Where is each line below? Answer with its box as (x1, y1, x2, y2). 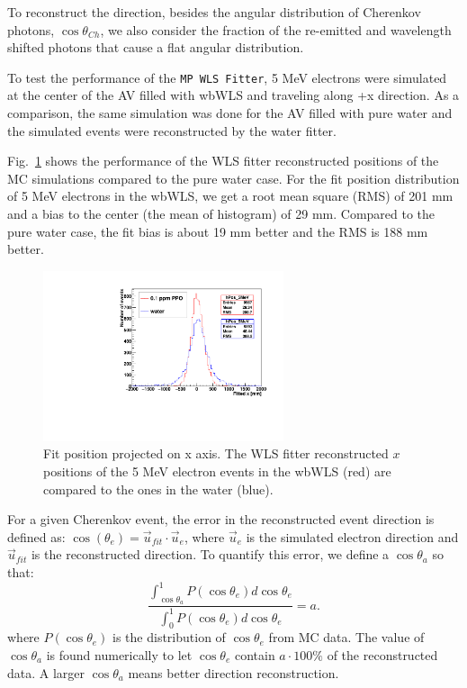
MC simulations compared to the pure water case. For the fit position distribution (7, 168, 460, 187)
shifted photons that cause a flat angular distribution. (7, 38, 304, 57)
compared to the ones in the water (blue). (43, 479, 274, 498)
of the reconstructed (327, 645, 438, 664)
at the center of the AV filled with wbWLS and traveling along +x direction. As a (7, 86, 460, 104)
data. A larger (7, 663, 85, 682)
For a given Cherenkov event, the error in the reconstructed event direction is (7, 510, 435, 529)
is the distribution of (112, 628, 226, 647)
